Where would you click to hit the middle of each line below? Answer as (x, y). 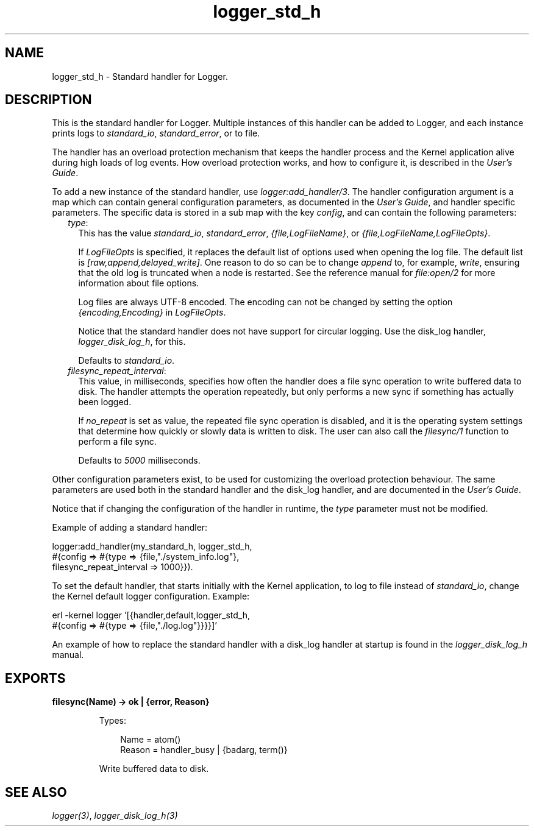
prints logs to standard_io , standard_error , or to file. (156, 133)
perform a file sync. (117, 442)
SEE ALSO (36, 792)
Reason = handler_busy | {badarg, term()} (204, 750)
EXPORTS (35, 678)
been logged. (105, 402)
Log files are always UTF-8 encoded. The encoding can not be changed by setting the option (265, 302)
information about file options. (139, 283)
